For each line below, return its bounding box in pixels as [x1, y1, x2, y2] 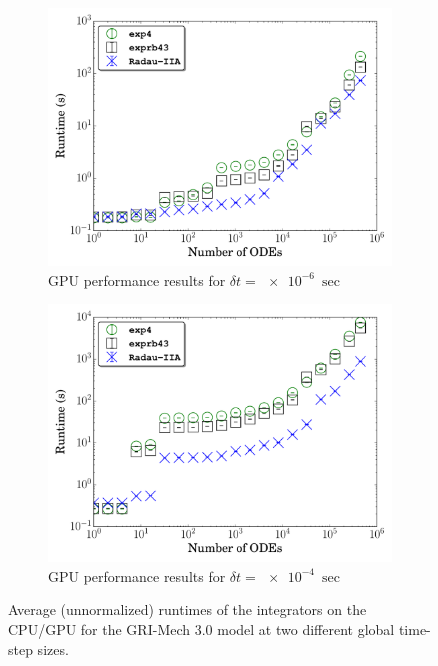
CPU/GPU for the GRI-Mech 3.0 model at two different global [8, 618, 395, 639]
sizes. [37, 638, 69, 659]
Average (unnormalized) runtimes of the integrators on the [8, 599, 367, 620]
